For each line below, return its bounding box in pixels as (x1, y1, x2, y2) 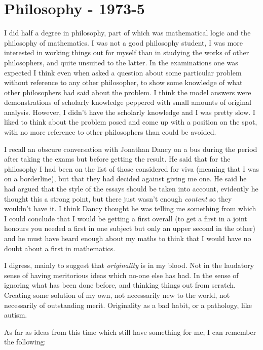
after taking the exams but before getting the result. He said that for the (4, 153, 231, 164)
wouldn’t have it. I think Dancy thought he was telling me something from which (4, 203, 256, 214)
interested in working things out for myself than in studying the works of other (4, 47, 249, 58)
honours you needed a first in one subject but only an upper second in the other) (4, 223, 255, 234)
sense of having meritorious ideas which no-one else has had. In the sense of (4, 269, 239, 280)
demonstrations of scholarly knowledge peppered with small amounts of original (4, 97, 251, 107)
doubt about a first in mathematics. (4, 243, 116, 253)
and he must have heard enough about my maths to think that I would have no (4, 233, 251, 243)
